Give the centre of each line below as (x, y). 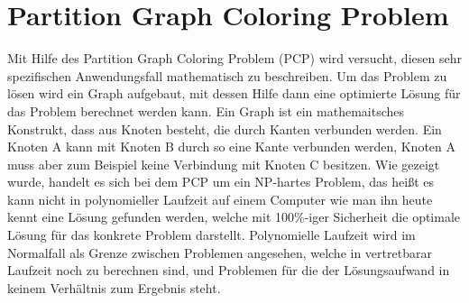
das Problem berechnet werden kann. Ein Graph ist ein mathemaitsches (206, 110)
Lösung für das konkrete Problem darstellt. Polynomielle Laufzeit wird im (212, 235)
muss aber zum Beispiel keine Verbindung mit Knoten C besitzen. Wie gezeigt (224, 164)
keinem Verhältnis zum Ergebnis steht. (114, 287)
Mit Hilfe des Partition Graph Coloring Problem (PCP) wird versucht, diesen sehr (234, 58)
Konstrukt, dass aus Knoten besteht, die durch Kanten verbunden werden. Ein (225, 129)
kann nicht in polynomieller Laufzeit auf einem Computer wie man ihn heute (220, 199)
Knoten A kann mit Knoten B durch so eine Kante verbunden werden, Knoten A (232, 147)
